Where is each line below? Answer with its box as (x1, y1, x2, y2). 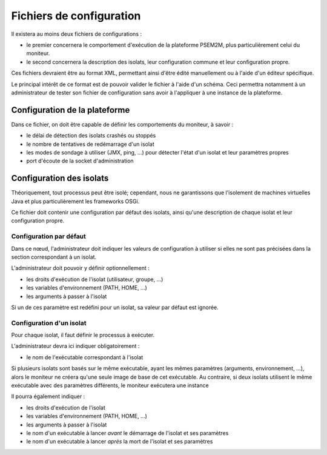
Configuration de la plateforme (11, 105, 130, 115)
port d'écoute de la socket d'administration (26, 158, 134, 165)
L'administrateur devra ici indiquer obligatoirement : (11, 342, 140, 350)
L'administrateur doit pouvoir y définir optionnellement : (11, 264, 150, 272)
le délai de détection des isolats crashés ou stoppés (26, 132, 156, 139)
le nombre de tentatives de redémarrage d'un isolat (26, 140, 154, 148)
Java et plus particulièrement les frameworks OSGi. (11, 198, 140, 205)
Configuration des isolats (11, 173, 109, 184)
